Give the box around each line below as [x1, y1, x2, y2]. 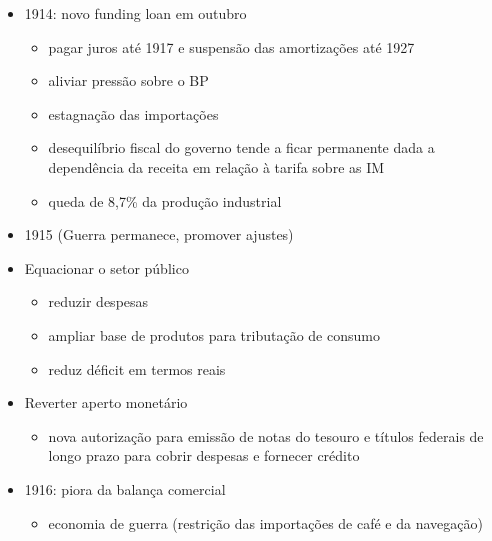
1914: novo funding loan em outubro [24, 3, 247, 23]
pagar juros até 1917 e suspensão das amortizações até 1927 [48, 36, 415, 57]
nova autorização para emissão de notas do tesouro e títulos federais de [48, 425, 484, 446]
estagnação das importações [48, 103, 219, 124]
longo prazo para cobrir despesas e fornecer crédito [48, 445, 360, 466]
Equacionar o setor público [24, 257, 189, 278]
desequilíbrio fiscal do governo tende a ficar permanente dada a [48, 137, 435, 158]
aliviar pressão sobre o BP [48, 70, 209, 91]
